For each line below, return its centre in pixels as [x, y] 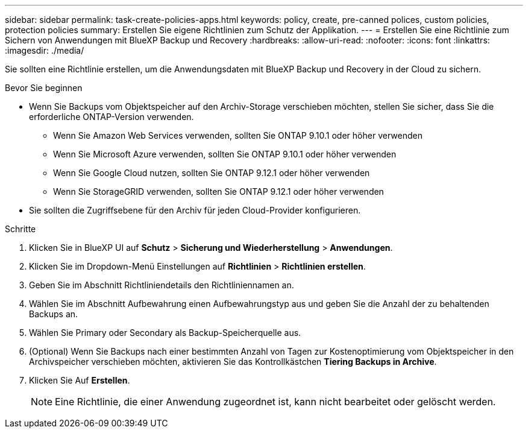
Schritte [20, 229]
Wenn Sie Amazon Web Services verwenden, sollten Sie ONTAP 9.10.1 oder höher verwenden [238, 135]
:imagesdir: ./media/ [45, 50]
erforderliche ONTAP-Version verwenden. [112, 117]
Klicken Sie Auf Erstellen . [80, 380]
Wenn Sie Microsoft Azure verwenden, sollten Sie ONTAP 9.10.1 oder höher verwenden [225, 154]
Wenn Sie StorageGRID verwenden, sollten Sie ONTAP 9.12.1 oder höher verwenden [218, 191]
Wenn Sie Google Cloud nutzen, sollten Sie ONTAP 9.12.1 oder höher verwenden [212, 173]
